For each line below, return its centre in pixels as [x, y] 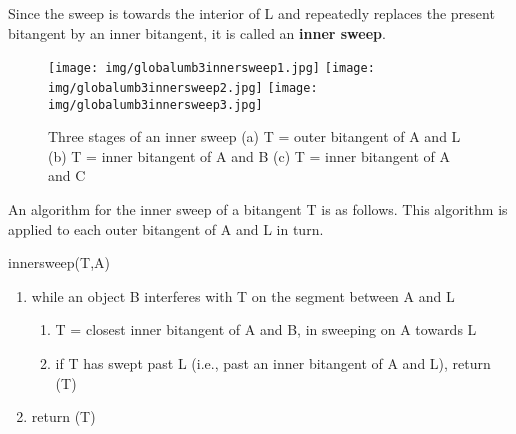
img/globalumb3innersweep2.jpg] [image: [183, 87]
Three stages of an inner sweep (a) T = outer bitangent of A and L [254, 136]
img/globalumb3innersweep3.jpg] [155, 104]
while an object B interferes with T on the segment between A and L [243, 295]
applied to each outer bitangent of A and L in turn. [166, 228]
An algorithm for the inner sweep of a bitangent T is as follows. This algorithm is [258, 208]
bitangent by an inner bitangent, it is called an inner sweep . [197, 32]
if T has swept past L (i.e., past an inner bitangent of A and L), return [273, 362]
